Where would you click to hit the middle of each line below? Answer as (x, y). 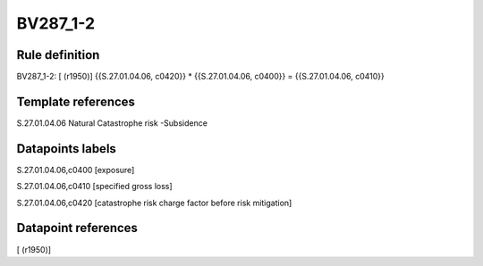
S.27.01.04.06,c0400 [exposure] (76, 170)
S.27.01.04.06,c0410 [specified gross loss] (95, 187)
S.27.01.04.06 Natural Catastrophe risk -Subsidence (112, 123)
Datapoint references (77, 228)
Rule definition (58, 55)
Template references (76, 101)
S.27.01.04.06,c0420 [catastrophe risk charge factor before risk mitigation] (154, 203)
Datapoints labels (66, 149)
